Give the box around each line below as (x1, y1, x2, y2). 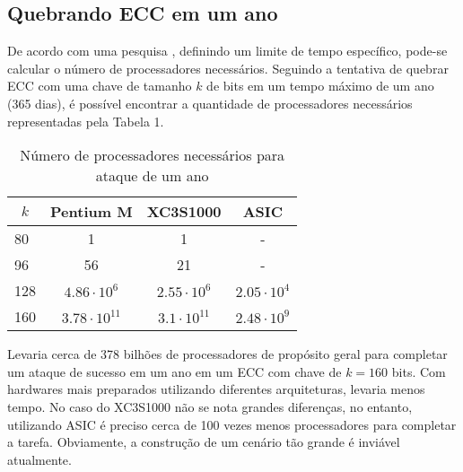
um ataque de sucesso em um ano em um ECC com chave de (7, 362, 342, 380)
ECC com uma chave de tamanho (7, 76, 192, 95)
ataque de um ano (95, 165, 209, 187)
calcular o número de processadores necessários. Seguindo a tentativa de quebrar (7, 58, 449, 77)
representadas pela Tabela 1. (7, 111, 164, 130)
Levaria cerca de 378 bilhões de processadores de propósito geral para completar (7, 345, 448, 363)
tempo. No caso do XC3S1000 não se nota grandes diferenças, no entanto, (7, 397, 413, 415)
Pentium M (50, 201, 133, 223)
